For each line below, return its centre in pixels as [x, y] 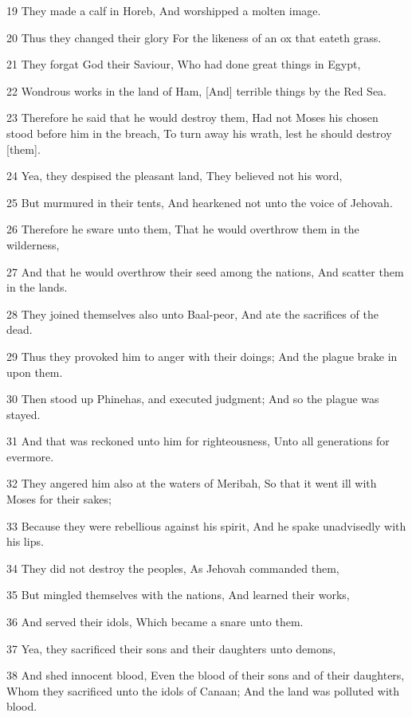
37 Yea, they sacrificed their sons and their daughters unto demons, [171, 648]
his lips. [25, 541]
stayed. [24, 414]
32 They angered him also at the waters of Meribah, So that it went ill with [192, 483]
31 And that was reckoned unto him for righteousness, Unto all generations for [198, 441]
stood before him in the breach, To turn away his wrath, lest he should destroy [199, 133]
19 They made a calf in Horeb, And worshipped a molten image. [164, 10]
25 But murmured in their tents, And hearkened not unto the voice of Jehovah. [200, 202]
